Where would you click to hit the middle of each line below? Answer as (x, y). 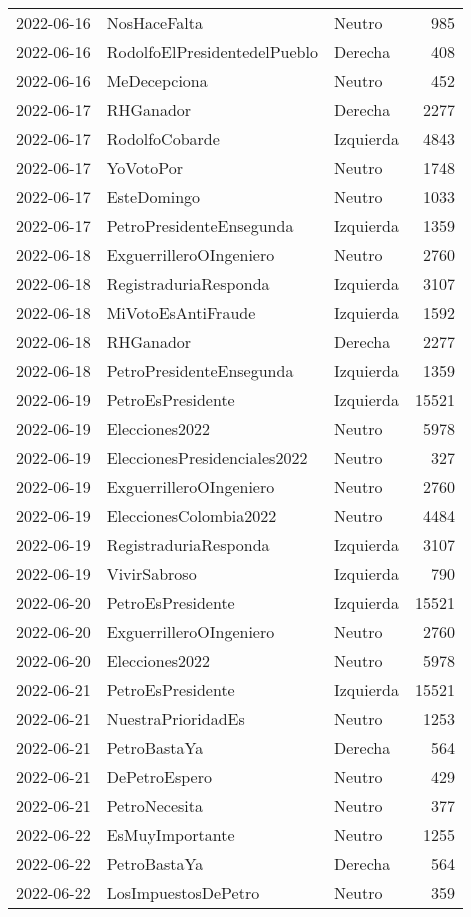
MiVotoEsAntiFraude (181, 312)
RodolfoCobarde (163, 138)
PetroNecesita (154, 805)
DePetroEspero (159, 776)
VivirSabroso (151, 573)
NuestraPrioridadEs (175, 718)
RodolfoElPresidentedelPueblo (212, 51)
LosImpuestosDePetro (183, 892)
